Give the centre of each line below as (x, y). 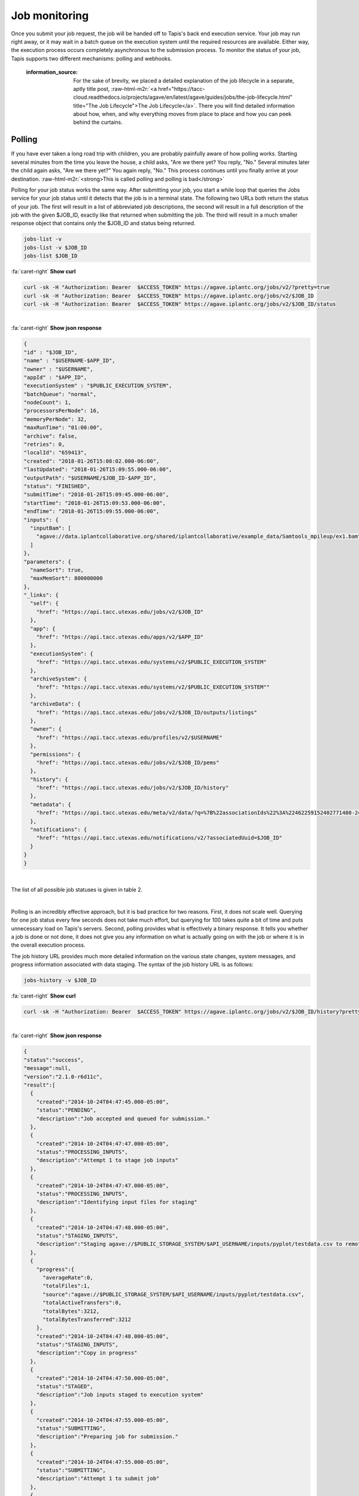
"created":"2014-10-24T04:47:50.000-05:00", (103, 1378)
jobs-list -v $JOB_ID (55, 247)
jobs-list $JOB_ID (51, 256)
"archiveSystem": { (59, 679)
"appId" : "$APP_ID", (55, 377)
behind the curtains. (98, 122)
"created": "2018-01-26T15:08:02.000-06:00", (92, 461)
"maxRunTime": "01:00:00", (63, 428)
